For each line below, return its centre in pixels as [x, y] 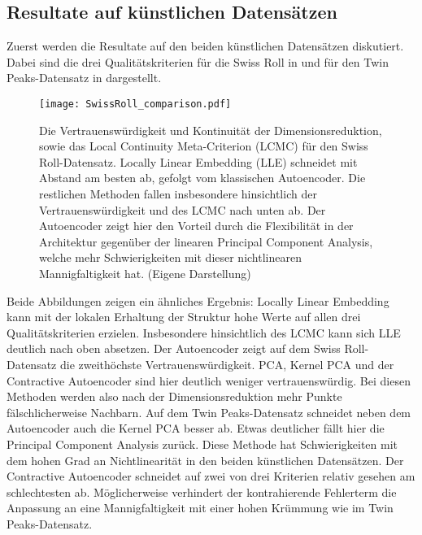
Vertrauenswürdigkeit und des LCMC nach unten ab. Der [183, 209]
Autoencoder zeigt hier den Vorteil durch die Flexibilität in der [196, 226]
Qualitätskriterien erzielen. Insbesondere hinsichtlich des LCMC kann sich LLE [204, 332]
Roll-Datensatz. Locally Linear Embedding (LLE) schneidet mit [198, 161]
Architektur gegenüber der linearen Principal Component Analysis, [206, 241]
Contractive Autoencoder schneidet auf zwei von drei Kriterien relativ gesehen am [211, 476]
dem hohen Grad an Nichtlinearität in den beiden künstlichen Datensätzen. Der [205, 460]
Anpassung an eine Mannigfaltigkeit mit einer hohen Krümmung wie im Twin [200, 508]
